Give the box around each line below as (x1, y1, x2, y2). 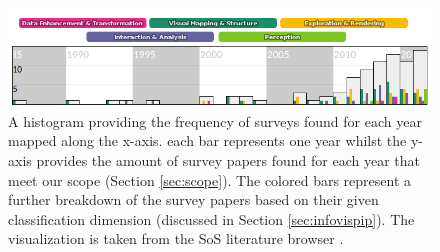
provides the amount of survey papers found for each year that (36, 150, 420, 170)
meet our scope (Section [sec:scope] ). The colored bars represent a (8, 169, 412, 190)
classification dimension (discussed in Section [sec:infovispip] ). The (8, 208, 415, 229)
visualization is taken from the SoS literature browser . (8, 228, 344, 249)
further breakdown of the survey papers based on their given (8, 189, 379, 210)
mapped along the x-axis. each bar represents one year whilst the (8, 130, 407, 151)
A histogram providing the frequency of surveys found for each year (8, 110, 422, 131)
